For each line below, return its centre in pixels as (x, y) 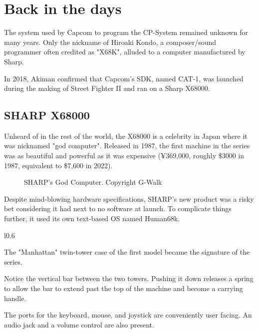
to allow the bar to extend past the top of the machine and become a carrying (124, 288)
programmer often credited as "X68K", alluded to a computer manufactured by (125, 52)
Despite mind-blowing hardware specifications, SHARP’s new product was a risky (129, 198)
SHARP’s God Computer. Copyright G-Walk (93, 182)
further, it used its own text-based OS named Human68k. (92, 218)
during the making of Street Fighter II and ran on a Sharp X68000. (107, 88)
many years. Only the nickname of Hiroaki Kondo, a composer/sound (110, 42)
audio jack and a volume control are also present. (79, 324)
